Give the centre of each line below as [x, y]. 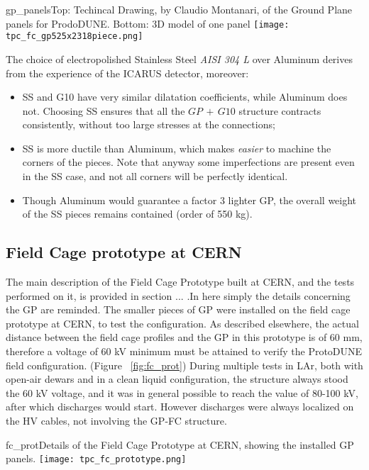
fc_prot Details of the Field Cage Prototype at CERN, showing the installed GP [180, 444]
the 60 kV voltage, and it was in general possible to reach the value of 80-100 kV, [182, 392]
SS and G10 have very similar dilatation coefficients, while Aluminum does [185, 97]
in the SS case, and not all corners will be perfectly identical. [155, 176]
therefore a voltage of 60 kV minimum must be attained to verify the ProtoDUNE [184, 351]
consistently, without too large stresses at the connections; [149, 124]
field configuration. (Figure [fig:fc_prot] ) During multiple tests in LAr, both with [184, 365]
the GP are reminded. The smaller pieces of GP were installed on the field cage [178, 309]
